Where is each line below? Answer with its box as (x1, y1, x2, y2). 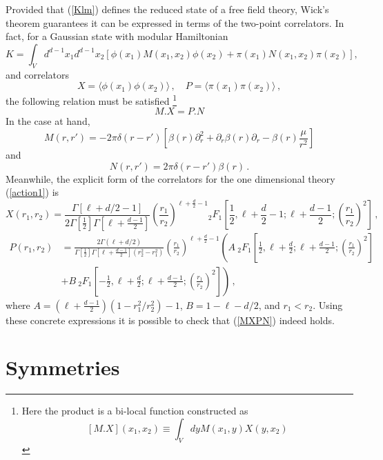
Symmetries (6, 353, 120, 381)
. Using (313, 297, 343, 312)
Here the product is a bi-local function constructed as (21, 403, 248, 418)
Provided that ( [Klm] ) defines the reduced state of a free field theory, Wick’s (6, 2, 329, 16)
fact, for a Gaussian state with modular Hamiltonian (6, 29, 228, 43)
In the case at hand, (6, 114, 90, 128)
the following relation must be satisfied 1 (6, 92, 177, 108)
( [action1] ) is (6, 185, 59, 199)
